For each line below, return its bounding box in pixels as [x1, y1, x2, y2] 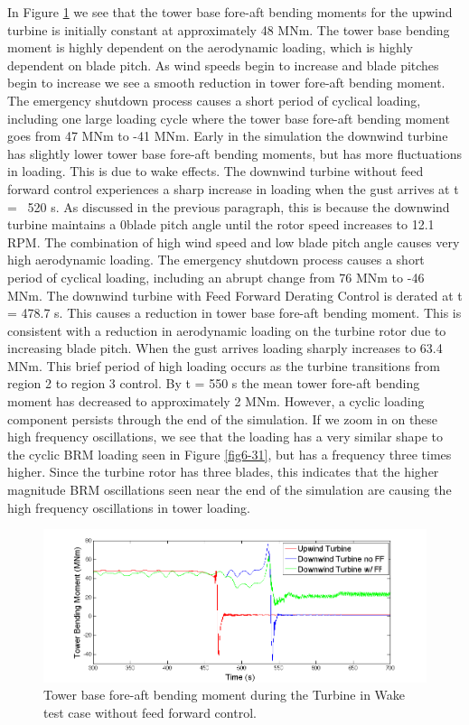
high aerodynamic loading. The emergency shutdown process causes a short [7, 250, 425, 269]
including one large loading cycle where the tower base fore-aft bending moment [7, 108, 450, 127]
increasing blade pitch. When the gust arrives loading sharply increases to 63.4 [7, 339, 443, 358]
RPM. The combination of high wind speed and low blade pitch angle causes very [7, 232, 460, 251]
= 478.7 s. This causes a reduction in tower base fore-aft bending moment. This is [7, 303, 462, 322]
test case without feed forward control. [43, 702, 257, 721]
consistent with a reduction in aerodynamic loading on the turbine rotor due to [7, 321, 446, 339]
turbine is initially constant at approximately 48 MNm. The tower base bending [7, 20, 450, 39]
